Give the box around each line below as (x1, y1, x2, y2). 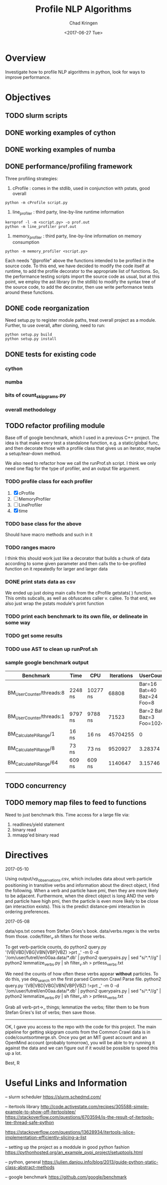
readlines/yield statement (12, 821, 65, 827)
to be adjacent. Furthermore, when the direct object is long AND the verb (5, 893, 155, 899)
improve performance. (5, 74, 51, 80)
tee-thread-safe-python (5, 1119, 54, 1125)
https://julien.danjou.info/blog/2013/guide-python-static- (42, 1159, 159, 1165)
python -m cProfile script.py (5, 200, 68, 205)
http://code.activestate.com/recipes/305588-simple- (40, 1103, 149, 1109)
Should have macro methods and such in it (5, 532, 93, 538)
